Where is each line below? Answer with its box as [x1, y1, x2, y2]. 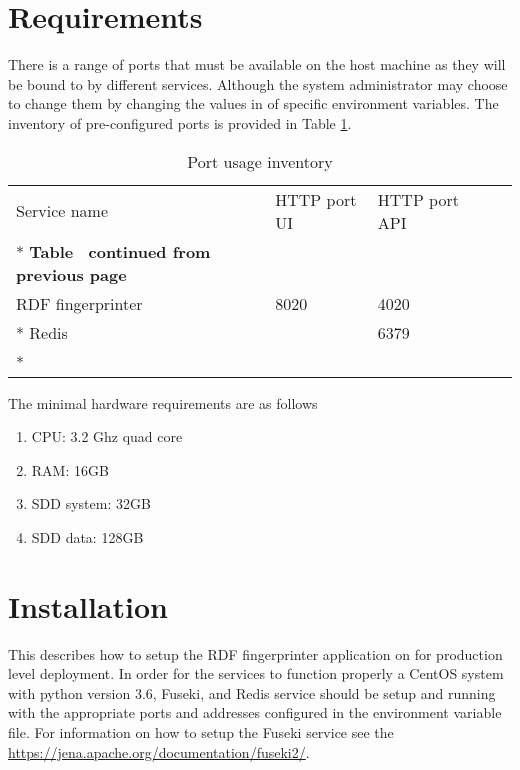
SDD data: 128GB [31, 526, 144, 547]
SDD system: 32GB [31, 493, 151, 514]
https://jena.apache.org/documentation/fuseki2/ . [8, 741, 310, 762]
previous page [16, 262, 127, 286]
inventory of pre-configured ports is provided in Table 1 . [8, 112, 352, 133]
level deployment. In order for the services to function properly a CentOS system [8, 663, 504, 684]
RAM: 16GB [31, 459, 109, 480]
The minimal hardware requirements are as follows [8, 392, 318, 413]
